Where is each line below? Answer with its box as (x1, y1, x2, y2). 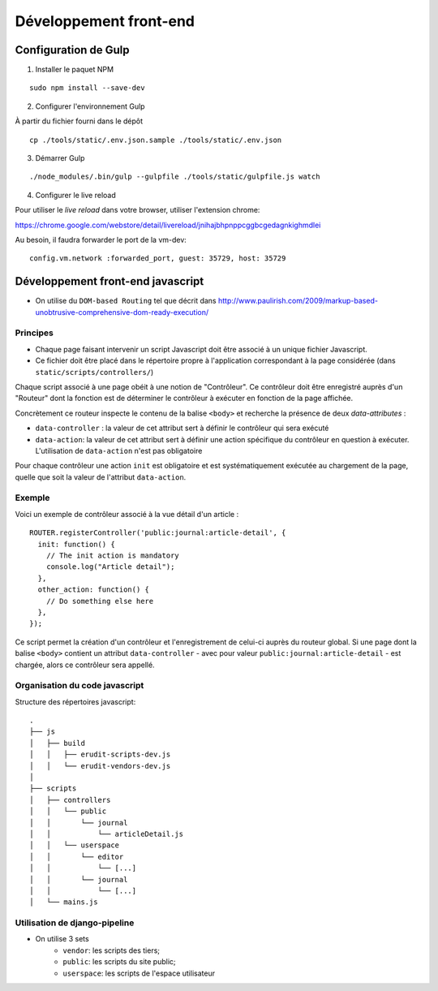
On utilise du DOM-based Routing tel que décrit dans (35, 296, 217, 306)
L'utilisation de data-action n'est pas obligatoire (35, 446, 203, 455)
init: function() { (37, 540, 115, 549)
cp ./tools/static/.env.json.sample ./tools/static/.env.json (29, 135, 282, 144)
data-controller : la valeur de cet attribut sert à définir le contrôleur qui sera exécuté (35, 423, 329, 433)
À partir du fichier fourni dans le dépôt (15, 116, 144, 126)
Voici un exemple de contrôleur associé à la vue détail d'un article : (15, 509, 239, 519)
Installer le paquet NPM (35, 65, 114, 75)
